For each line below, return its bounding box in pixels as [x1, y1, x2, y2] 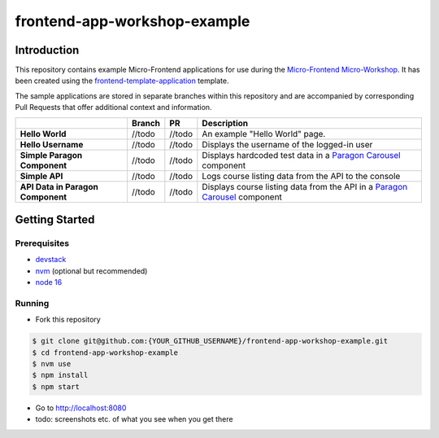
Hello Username [20, 138, 84, 150]
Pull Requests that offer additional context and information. [15, 103, 212, 112]
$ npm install [32, 370, 89, 380]
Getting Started [15, 212, 95, 227]
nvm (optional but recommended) [35, 265, 148, 276]
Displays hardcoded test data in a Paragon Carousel [202, 149, 402, 160]
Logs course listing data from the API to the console [202, 170, 401, 182]
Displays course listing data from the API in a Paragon [202, 181, 408, 192]
